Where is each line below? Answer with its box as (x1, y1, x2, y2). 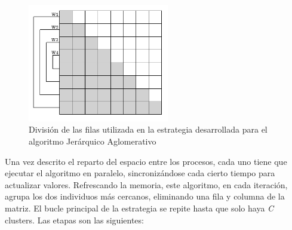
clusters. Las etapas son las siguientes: (5, 213, 144, 226)
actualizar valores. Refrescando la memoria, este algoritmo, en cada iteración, (5, 178, 288, 191)
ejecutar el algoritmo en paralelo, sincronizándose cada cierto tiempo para (5, 167, 275, 179)
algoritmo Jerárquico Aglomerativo (29, 134, 156, 147)
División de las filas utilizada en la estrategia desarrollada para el (29, 123, 268, 136)
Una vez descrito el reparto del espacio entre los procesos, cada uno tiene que (5, 155, 287, 167)
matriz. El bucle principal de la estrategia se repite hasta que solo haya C (5, 201, 274, 214)
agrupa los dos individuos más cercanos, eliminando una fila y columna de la (5, 190, 285, 203)
